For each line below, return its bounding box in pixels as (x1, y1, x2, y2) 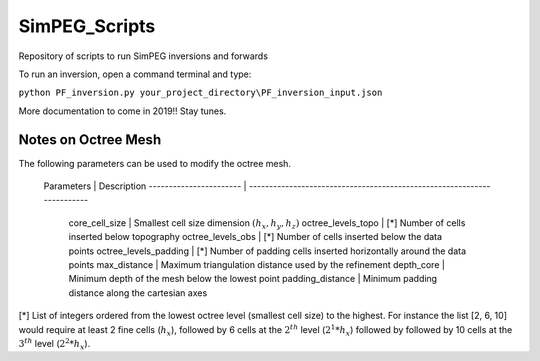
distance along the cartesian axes (68, 286, 208, 299)
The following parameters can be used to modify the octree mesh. (18, 157, 292, 169)
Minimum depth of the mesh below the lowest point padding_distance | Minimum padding (68, 273, 438, 285)
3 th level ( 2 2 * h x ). (18, 336, 91, 352)
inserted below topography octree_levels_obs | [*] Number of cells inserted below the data (68, 231, 443, 243)
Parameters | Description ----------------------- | (43, 180, 247, 192)
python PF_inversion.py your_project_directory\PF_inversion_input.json (18, 87, 383, 99)
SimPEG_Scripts (18, 15, 156, 37)
